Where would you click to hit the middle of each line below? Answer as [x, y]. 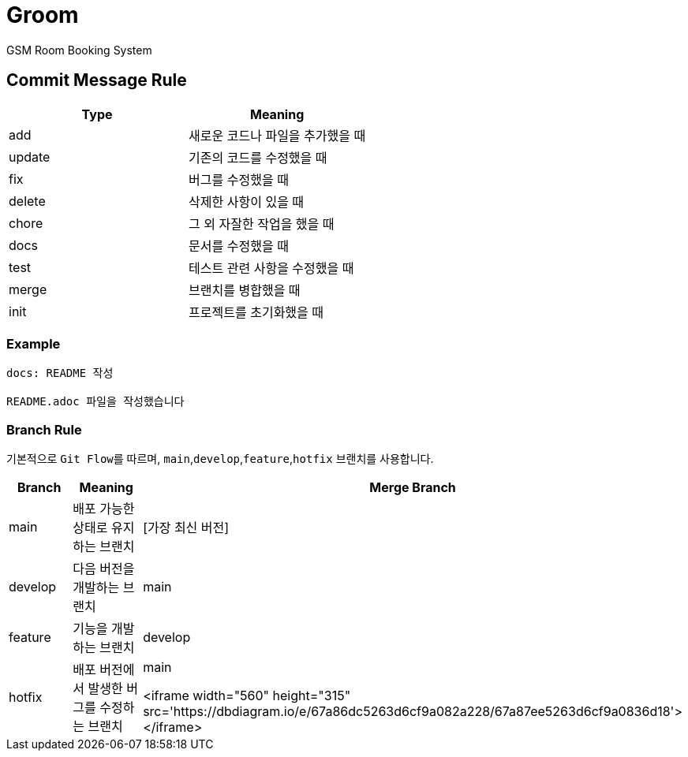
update [30, 157]
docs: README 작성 [60, 373]
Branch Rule [44, 429]
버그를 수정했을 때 [239, 179]
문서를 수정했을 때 [239, 246]
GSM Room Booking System [79, 50]
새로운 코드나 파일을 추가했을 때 [277, 135]
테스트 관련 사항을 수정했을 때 [271, 268]
